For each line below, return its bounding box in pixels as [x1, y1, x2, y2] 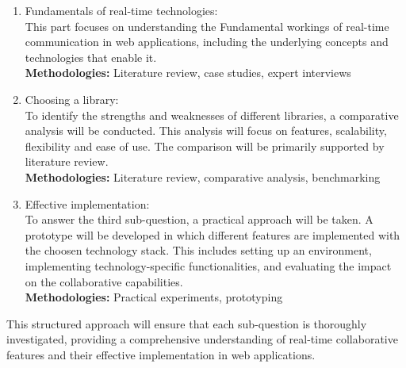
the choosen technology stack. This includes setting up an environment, [25, 242, 372, 259]
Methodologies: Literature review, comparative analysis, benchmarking [25, 168, 381, 185]
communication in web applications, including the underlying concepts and [25, 33, 389, 50]
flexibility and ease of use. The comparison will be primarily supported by [25, 137, 385, 154]
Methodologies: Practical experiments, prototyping [25, 289, 283, 305]
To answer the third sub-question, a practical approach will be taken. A [25, 211, 373, 228]
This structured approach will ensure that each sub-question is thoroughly [6, 315, 367, 332]
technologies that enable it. [25, 48, 157, 65]
